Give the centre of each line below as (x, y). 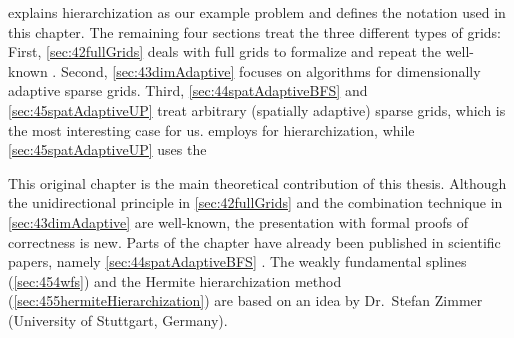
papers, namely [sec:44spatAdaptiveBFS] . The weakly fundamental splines (237, 261)
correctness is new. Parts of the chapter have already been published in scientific (254, 241)
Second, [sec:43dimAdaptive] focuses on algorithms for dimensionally (270, 70)
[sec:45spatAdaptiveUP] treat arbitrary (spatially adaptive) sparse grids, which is (257, 109)
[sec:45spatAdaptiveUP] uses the (107, 149)
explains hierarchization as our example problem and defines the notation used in (257, 12)
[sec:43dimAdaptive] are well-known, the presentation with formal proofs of (238, 221)
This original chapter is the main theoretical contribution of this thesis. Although (257, 182)
